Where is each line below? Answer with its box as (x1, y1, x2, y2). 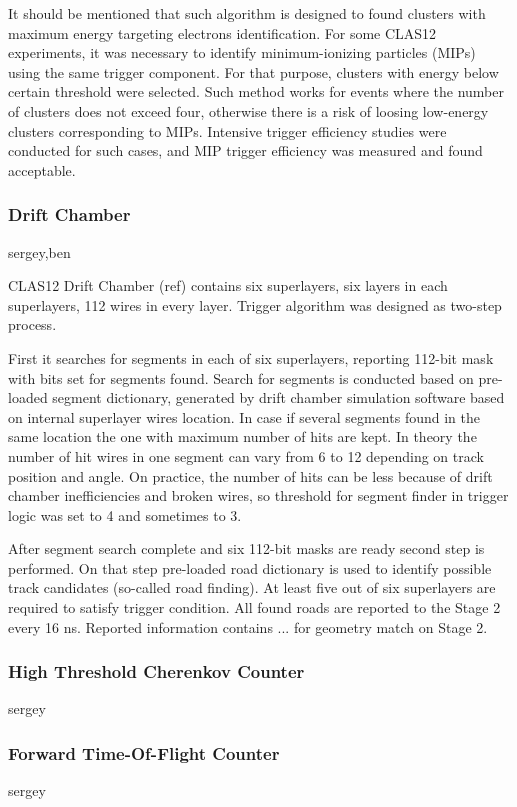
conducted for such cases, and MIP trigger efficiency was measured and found (8, 140, 483, 161)
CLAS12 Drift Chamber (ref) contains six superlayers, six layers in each (8, 275, 448, 296)
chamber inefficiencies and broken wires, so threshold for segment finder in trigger (8, 485, 509, 506)
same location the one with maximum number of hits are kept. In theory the (8, 426, 477, 447)
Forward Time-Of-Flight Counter (8, 740, 280, 765)
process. (8, 314, 57, 335)
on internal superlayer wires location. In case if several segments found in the (8, 406, 480, 427)
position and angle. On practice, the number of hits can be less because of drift (8, 465, 493, 486)
